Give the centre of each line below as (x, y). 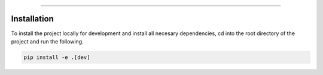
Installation (32, 19)
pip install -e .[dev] (57, 57)
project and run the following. (47, 41)
